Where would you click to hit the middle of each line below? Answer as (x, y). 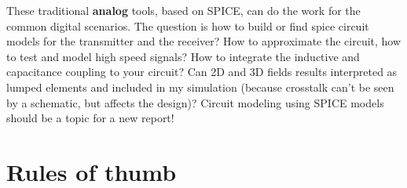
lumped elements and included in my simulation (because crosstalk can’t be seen (200, 87)
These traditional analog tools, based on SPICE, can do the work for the (183, 10)
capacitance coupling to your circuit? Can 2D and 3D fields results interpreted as (202, 72)
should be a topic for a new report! (90, 118)
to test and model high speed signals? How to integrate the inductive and (183, 56)
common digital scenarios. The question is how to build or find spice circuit (188, 25)
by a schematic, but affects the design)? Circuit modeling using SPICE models (195, 102)
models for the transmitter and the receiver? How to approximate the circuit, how (204, 41)
